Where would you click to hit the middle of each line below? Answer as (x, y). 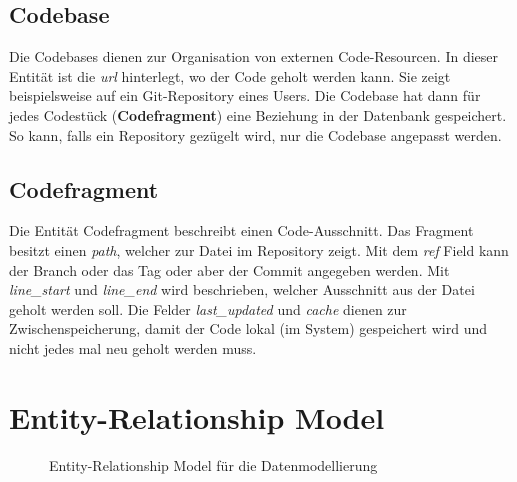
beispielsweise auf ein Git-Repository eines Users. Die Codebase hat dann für (245, 95)
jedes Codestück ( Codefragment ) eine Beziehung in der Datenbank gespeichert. (258, 114)
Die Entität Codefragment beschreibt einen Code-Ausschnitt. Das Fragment (241, 230)
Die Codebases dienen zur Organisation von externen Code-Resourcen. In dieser (254, 56)
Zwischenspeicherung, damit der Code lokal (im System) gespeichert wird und (248, 328)
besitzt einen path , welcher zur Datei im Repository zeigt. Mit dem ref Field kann (259, 249)
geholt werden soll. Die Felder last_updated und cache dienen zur (208, 308)
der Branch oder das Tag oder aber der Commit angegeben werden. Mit (229, 269)
